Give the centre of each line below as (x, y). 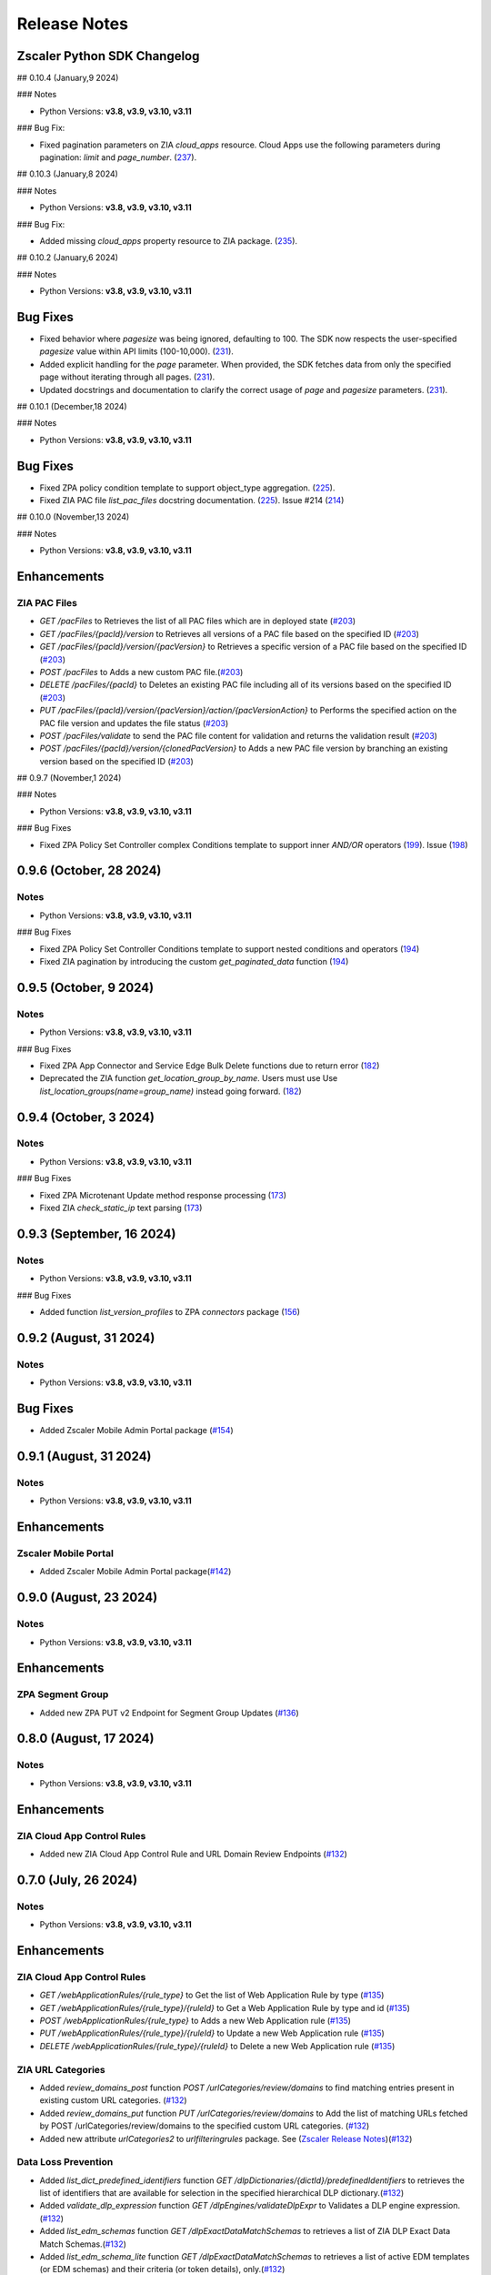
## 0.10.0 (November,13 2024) (73, 517)
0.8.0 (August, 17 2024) (85, 1739)
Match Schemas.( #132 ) (83, 2244)
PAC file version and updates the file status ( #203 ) (134, 723)
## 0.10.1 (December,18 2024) (72, 406)
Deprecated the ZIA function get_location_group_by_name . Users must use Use (189, 1078)
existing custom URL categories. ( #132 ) (113, 2100)
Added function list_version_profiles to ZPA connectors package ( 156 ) (170, 1311)
